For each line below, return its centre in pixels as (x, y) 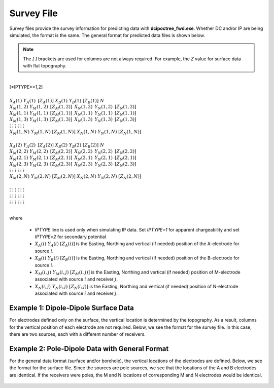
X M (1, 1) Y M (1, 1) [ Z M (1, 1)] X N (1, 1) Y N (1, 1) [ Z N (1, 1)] (73, 114)
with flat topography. (45, 66)
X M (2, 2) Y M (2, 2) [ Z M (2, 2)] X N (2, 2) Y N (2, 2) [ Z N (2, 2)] (73, 152)
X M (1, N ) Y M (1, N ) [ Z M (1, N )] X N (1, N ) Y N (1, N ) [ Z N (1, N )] (75, 133)
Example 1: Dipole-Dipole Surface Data (72, 308)
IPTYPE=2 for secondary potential (71, 237)
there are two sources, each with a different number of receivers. (77, 334)
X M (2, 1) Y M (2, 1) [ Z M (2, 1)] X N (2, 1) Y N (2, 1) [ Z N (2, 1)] (73, 158)
